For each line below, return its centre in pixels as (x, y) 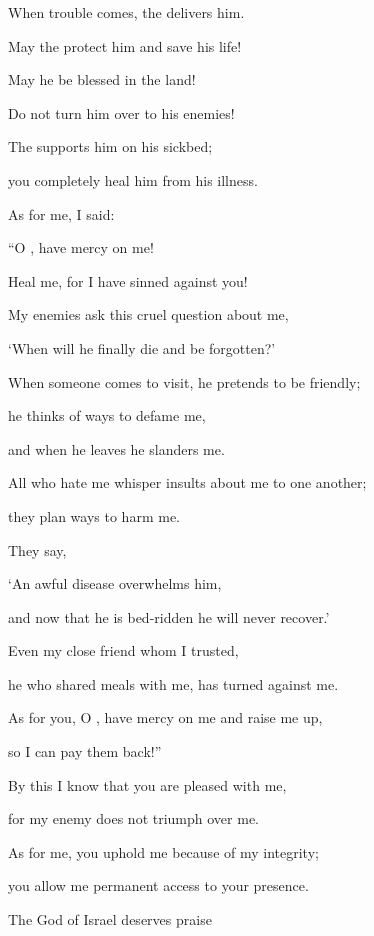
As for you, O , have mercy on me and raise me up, (165, 717)
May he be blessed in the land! (102, 79)
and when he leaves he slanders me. (116, 448)
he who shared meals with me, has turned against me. (173, 683)
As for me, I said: (61, 213)
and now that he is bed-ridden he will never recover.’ (169, 616)
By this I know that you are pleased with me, (147, 784)
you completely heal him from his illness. (133, 179)
